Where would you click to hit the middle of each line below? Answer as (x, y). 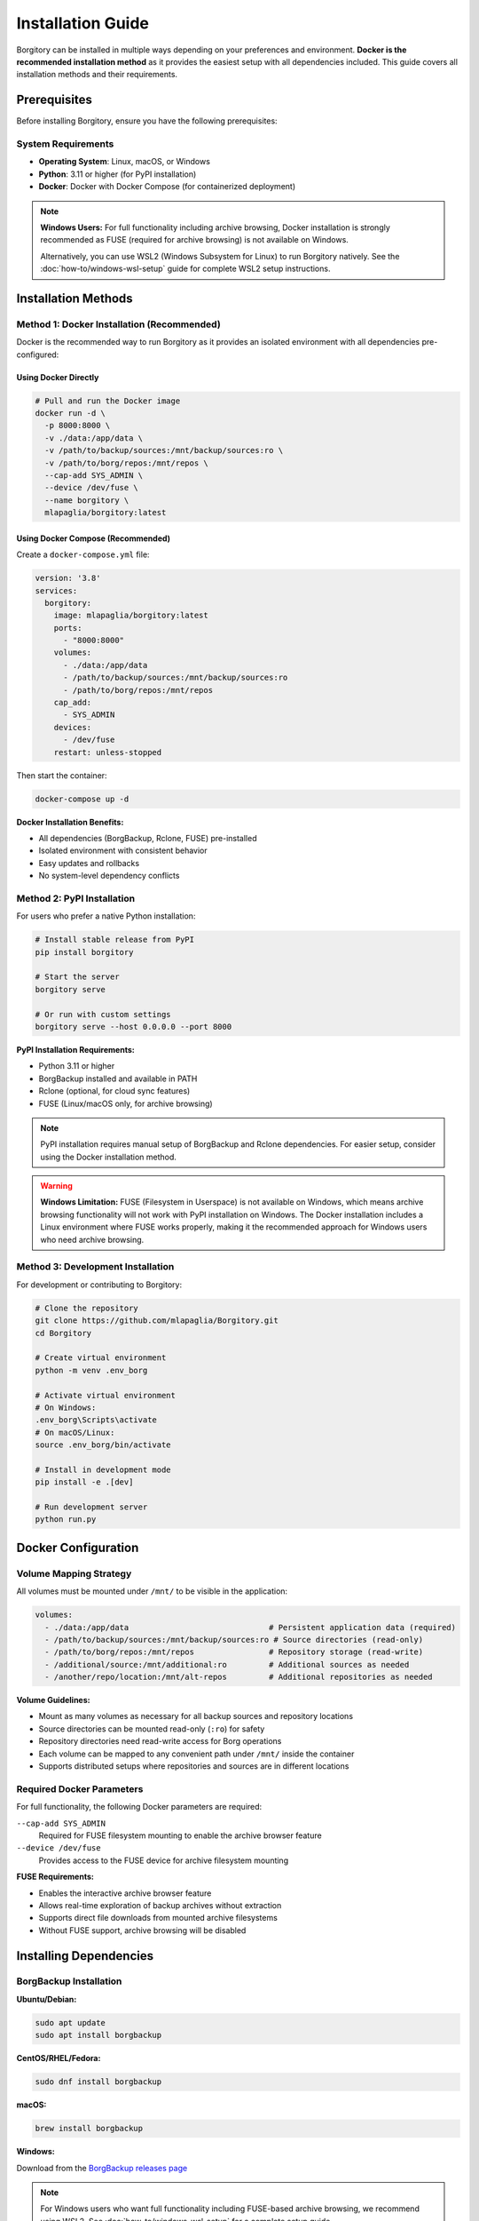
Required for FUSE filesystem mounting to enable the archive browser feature (181, 1835)
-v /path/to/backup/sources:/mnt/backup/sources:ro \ (164, 450)
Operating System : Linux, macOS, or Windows (124, 162)
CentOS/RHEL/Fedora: (59, 2058)
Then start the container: (62, 775)
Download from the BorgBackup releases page (102, 2168)
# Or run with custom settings (103, 1014)
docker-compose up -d (82, 799)
